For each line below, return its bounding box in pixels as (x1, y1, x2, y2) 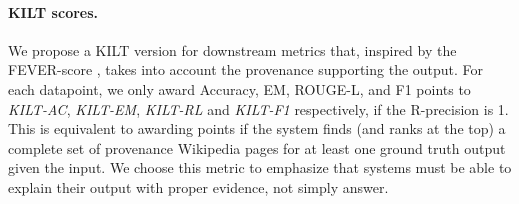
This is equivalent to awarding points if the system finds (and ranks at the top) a (8, 118, 506, 139)
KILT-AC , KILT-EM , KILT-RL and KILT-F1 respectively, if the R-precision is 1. (8, 98, 509, 119)
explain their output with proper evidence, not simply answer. (8, 176, 389, 197)
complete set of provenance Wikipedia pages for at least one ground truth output (8, 137, 506, 158)
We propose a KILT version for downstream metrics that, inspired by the (8, 39, 457, 60)
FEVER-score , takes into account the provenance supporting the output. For (8, 59, 484, 80)
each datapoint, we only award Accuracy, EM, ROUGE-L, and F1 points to (8, 78, 471, 99)
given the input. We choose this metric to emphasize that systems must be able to (8, 157, 512, 178)
